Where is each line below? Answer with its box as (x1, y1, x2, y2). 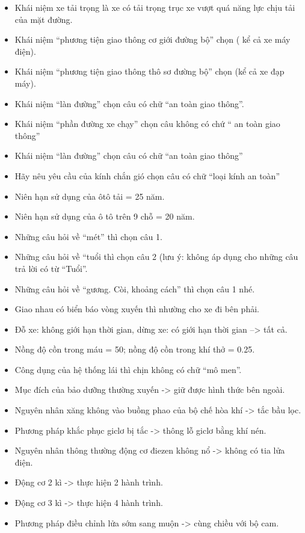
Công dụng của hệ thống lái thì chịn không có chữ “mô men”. (14, 363, 242, 375)
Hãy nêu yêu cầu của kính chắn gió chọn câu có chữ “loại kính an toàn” (14, 169, 280, 182)
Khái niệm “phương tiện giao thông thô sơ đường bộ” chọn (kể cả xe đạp (14, 65, 285, 78)
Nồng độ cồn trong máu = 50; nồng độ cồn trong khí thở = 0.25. (14, 343, 255, 356)
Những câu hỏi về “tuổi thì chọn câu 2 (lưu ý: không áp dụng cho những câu (14, 250, 298, 263)
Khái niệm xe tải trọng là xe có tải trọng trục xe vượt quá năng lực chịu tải (14, 1, 295, 13)
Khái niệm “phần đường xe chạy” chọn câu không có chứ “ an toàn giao (14, 117, 280, 130)
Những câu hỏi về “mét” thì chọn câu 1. (14, 230, 162, 242)
